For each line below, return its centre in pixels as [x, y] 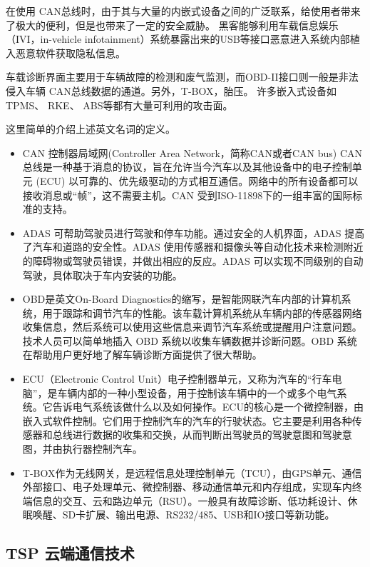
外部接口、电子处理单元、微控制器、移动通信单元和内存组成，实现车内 [187, 487]
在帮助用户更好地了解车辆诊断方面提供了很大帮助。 [142, 355]
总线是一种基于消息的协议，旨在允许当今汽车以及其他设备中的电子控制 [187, 167]
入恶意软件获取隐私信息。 [66, 52]
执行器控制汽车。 [102, 449]
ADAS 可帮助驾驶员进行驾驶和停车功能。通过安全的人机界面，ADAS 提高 [194, 232]
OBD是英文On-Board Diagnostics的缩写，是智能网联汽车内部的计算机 [182, 299]
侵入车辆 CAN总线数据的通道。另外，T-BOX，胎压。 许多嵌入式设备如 [171, 90]
